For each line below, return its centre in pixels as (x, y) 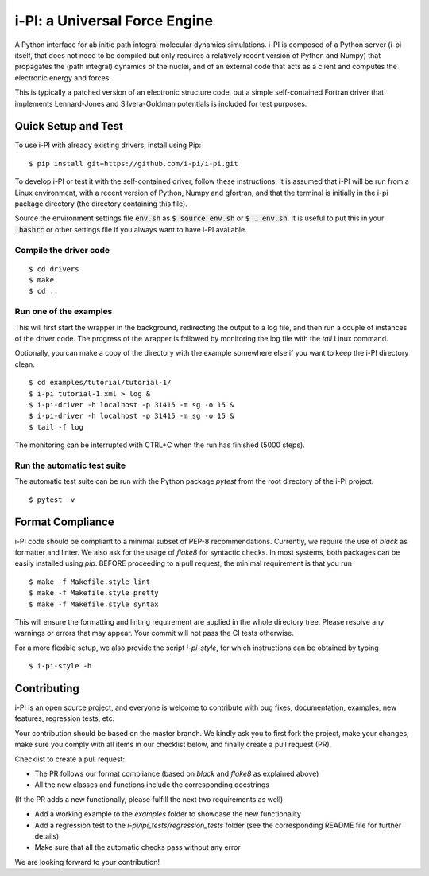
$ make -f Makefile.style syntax (94, 604)
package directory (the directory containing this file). (101, 204)
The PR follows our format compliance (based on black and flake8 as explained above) (177, 773)
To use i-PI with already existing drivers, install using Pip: (108, 145)
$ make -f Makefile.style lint (90, 582)
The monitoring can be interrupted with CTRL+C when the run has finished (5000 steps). (160, 445)
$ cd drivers (54, 269)
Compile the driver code (62, 250)
